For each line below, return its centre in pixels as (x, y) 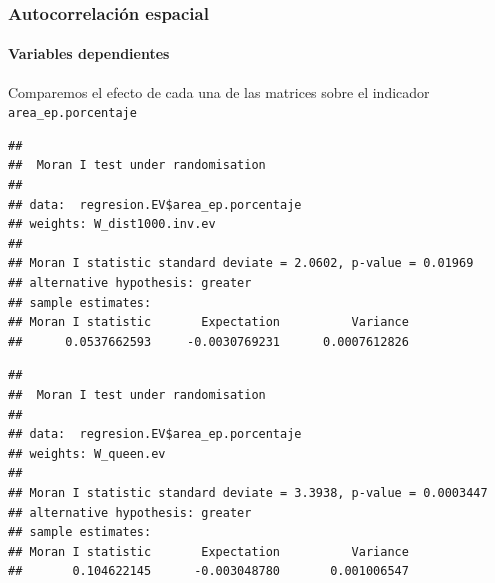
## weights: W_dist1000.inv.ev (112, 224)
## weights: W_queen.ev (87, 453)
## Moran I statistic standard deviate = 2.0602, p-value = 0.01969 (241, 263)
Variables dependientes (89, 53)
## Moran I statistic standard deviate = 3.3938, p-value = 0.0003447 (248, 492)
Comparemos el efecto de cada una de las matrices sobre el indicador (219, 91)
